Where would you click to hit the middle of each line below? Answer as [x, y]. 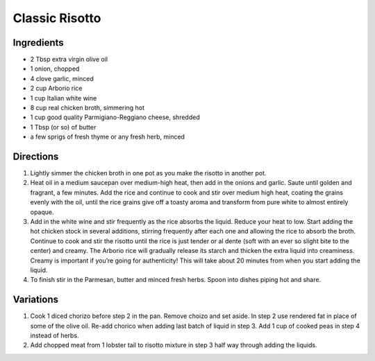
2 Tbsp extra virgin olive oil [69, 60]
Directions [36, 157]
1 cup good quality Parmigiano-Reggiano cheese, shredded [115, 117]
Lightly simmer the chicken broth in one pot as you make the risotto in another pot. [148, 173]
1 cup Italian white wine [64, 98]
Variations [36, 300]
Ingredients [38, 43]
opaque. [42, 212]
